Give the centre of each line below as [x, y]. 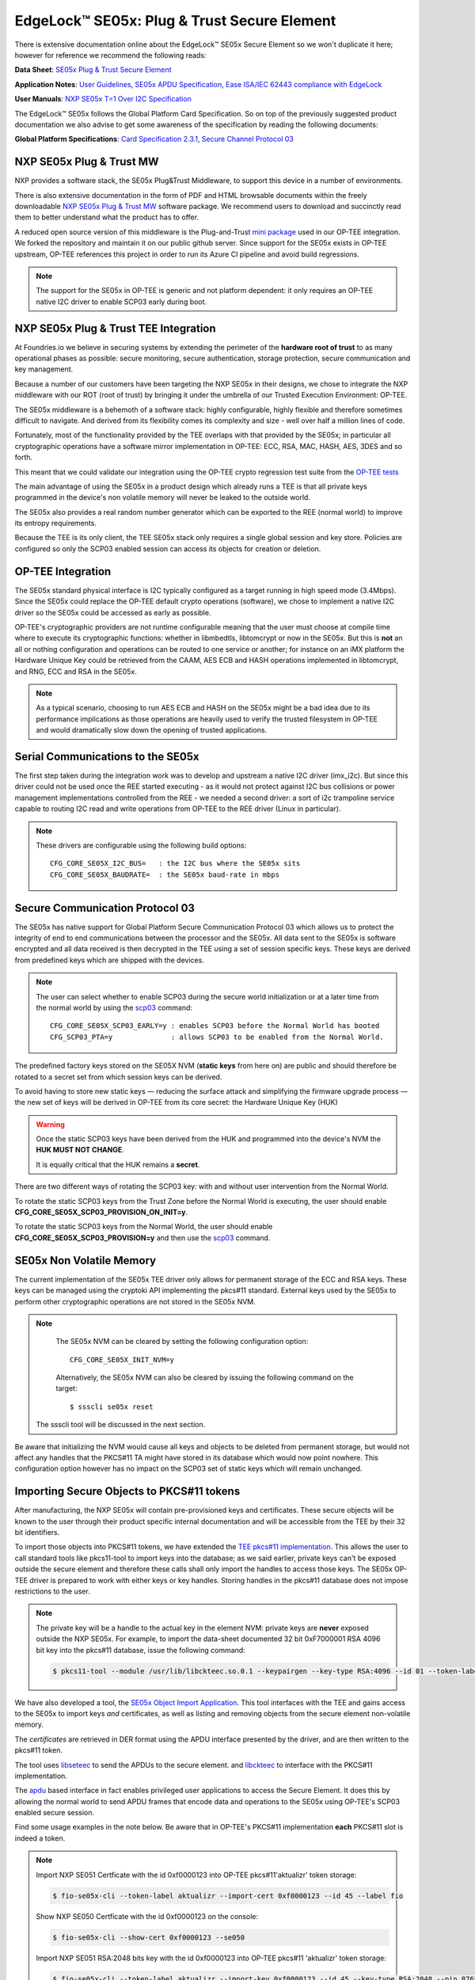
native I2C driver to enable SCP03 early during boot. [122, 302]
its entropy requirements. [55, 524]
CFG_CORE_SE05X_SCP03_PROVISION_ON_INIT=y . [101, 1213]
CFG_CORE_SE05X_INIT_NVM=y [122, 1359]
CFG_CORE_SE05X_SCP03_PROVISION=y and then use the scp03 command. [142, 1237]
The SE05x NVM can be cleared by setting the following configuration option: [182, 1342]
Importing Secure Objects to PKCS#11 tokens [127, 1492]
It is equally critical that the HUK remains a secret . [118, 1164]
